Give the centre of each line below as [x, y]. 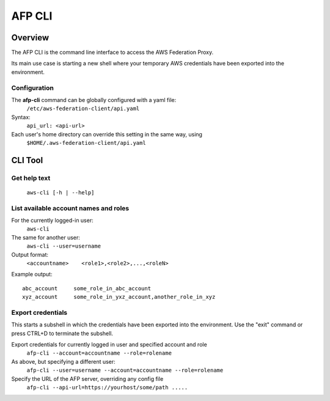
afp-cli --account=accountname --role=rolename [99, 353]
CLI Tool [27, 160]
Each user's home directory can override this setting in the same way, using [107, 134]
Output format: [30, 254]
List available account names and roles [70, 208]
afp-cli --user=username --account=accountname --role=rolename [125, 370]
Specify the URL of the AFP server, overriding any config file [87, 378]
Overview [30, 38]
